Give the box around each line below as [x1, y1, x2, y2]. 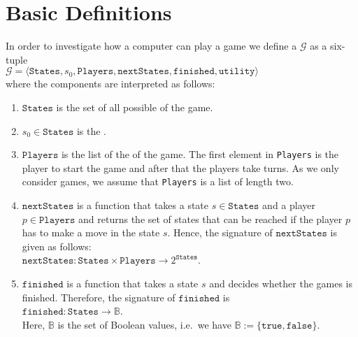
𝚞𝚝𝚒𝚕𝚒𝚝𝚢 [219, 66, 255, 77]
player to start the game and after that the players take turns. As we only [22, 160, 339, 175]
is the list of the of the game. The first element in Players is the [61, 147, 339, 162]
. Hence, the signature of [167, 225, 273, 240]
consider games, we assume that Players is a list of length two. [22, 174, 294, 189]
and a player [262, 198, 315, 212]
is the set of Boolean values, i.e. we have [57, 317, 231, 331]
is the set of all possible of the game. [56, 99, 213, 114]
